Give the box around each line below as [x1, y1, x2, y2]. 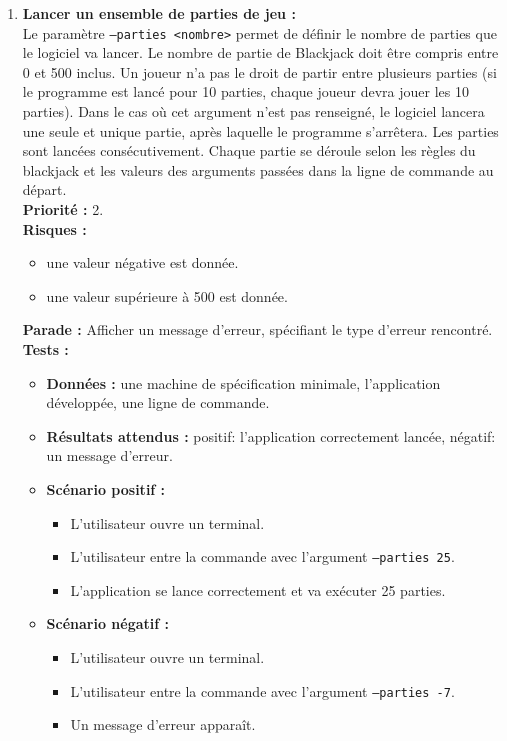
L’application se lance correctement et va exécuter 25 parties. [70, 579, 446, 600]
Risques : [22, 218, 87, 239]
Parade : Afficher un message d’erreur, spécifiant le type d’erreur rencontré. [22, 319, 493, 340]
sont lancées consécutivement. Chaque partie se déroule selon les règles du [22, 140, 476, 161]
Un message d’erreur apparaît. [70, 714, 256, 735]
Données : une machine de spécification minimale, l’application [46, 372, 441, 393]
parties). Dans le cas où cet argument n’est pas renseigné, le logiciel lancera [22, 101, 485, 122]
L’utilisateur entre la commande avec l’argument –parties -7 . [70, 680, 455, 701]
